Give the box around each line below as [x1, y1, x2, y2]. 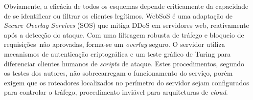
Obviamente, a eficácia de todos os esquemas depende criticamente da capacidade [4, 1, 249, 11]
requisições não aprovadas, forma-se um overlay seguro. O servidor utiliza [4, 39, 225, 49]
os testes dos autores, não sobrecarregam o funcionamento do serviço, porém [4, 68, 233, 78]
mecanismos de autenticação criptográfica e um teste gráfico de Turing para [4, 48, 231, 59]
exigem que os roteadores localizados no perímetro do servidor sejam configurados [4, 77, 249, 87]
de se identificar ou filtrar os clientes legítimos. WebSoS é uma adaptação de [4, 10, 233, 20]
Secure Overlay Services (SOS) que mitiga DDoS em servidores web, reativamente [4, 20, 249, 30]
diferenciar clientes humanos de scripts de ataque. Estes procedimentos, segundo [4, 58, 244, 68]
